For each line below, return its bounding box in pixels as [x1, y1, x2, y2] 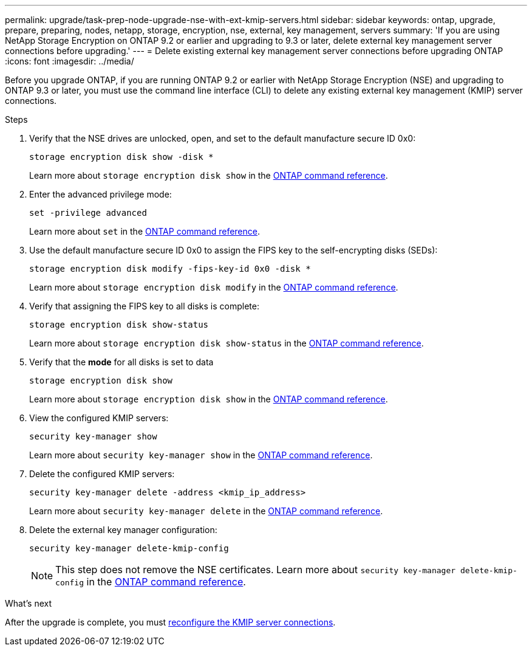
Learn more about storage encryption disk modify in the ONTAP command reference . [29, 282, 398, 292]
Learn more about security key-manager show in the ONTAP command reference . [29, 450, 373, 460]
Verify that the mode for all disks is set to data [29, 357, 214, 367]
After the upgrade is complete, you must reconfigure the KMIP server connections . [5, 617, 336, 627]
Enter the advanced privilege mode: [29, 189, 172, 199]
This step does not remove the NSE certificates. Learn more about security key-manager [55, 563, 456, 576]
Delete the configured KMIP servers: [29, 469, 175, 479]
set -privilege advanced [29, 208, 147, 218]
